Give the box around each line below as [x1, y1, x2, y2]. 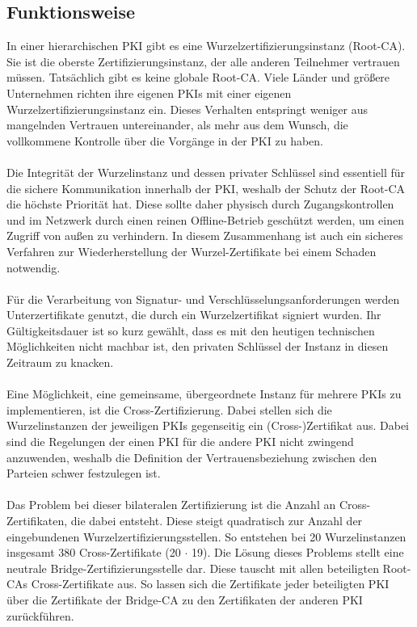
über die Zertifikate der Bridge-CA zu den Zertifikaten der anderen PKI [6, 591, 363, 608]
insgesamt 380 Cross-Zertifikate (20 [6, 544, 181, 561]
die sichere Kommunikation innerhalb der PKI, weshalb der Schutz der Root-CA [6, 179, 406, 196]
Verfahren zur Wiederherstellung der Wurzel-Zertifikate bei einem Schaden [6, 242, 377, 259]
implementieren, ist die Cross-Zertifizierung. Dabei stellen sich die [6, 401, 332, 418]
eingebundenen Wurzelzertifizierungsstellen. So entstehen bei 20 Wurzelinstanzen [6, 528, 406, 545]
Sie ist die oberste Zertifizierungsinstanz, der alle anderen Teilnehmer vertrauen [6, 53, 400, 69]
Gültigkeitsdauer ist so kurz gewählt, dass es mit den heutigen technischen [6, 322, 375, 339]
